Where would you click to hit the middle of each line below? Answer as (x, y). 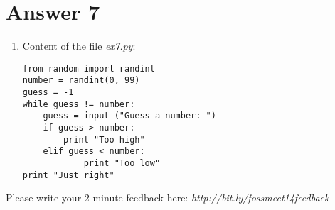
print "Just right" (68, 175)
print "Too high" (104, 139)
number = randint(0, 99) (81, 81)
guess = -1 (48, 93)
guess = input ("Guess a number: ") (129, 116)
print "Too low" (122, 163)
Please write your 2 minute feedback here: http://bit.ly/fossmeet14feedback (167, 198)
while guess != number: (79, 104)
